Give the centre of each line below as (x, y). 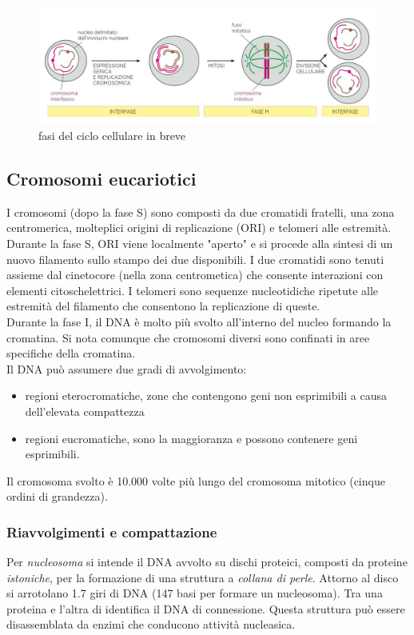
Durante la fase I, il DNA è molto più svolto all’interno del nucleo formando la (199, 321)
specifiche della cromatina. (71, 353)
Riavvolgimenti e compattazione (112, 531)
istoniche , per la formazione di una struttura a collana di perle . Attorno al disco (203, 577)
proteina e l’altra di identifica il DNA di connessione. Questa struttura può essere (206, 608)
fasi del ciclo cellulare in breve (112, 135)
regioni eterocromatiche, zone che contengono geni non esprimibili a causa (206, 395)
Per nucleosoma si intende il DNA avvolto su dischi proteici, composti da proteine (207, 562)
